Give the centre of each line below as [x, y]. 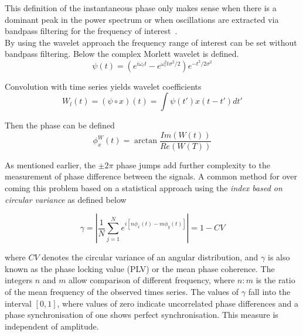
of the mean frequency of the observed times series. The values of [122, 292]
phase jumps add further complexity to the [193, 164]
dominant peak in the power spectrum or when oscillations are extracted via [142, 19]
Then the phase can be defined [60, 125]
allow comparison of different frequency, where [152, 280]
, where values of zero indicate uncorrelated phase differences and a [178, 303]
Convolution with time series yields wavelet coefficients [103, 86]
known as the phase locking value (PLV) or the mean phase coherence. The [140, 268]
